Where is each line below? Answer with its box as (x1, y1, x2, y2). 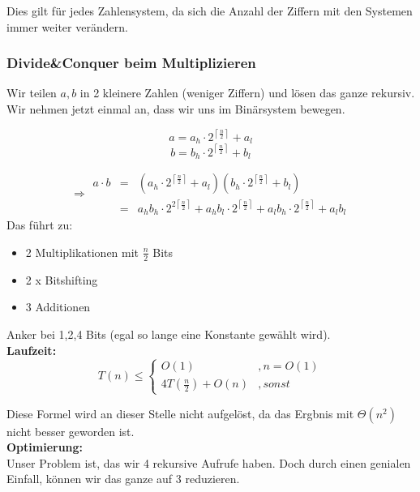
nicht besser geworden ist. (6, 422, 135, 439)
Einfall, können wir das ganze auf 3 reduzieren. (6, 470, 240, 487)
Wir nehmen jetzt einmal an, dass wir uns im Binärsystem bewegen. (6, 101, 345, 117)
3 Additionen (25, 298, 91, 315)
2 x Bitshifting (25, 271, 98, 288)
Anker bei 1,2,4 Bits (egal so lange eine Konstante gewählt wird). (6, 325, 331, 342)
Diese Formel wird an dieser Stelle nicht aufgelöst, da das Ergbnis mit (6, 404, 354, 421)
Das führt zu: (6, 216, 73, 233)
